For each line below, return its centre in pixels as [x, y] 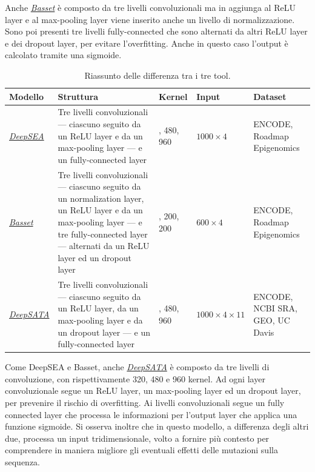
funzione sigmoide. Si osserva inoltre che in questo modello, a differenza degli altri [157, 426]
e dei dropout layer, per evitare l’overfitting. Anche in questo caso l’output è [147, 43]
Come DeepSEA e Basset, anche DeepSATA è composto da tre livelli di [137, 367]
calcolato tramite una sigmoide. [63, 55]
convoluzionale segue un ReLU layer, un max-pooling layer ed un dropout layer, [153, 391]
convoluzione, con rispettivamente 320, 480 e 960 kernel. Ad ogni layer [135, 378]
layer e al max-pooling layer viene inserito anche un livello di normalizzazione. [150, 19]
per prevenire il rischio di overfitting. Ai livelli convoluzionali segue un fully [145, 403]
